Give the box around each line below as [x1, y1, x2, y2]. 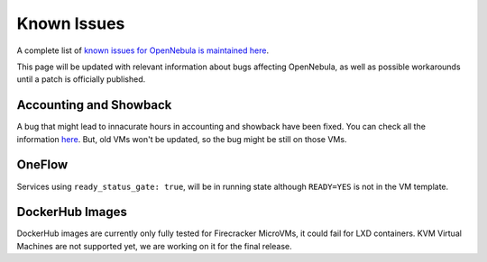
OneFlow [16, 158, 69, 173]
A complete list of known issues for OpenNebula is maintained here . [16, 45, 270, 56]
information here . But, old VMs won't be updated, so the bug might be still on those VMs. [16, 133, 347, 144]
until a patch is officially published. [16, 74, 146, 85]
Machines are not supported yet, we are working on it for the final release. [16, 240, 292, 251]
